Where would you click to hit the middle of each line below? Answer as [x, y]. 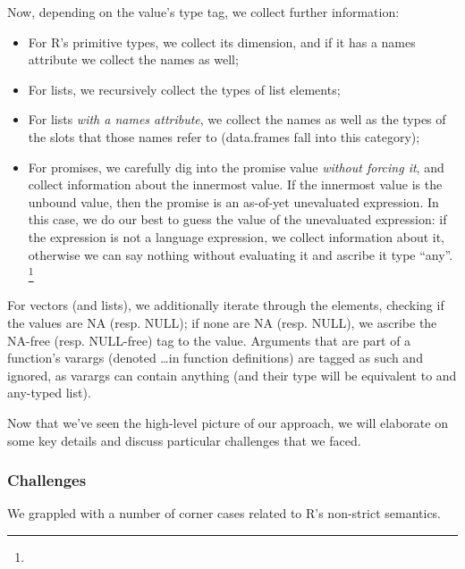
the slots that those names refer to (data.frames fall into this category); [224, 136]
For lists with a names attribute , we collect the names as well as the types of [237, 119]
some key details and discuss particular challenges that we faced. [184, 440]
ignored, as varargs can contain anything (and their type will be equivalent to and [232, 375]
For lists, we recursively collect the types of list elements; [184, 89]
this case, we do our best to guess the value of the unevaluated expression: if [237, 219]
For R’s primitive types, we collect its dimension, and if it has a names [222, 42]
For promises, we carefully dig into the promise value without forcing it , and [236, 167]
